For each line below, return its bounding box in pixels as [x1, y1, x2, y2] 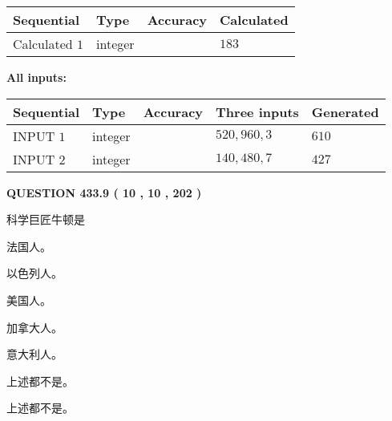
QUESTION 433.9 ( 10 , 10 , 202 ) [6, 184, 202, 200]
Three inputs [216, 102, 299, 121]
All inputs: [6, 69, 67, 85]
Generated [311, 102, 379, 121]
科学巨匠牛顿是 [6, 211, 85, 228]
